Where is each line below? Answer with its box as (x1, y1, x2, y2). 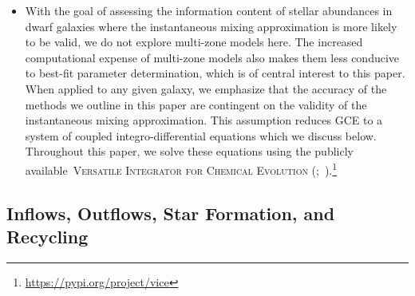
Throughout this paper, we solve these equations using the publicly (25, 143, 354, 160)
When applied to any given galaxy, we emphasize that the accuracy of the (25, 80, 387, 97)
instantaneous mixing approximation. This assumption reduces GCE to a (25, 112, 383, 128)
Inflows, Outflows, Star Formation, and (6, 200, 335, 225)
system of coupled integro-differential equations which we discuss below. (25, 127, 377, 144)
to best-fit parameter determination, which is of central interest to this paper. (25, 65, 405, 81)
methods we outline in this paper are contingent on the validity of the (25, 96, 367, 112)
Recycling (6, 223, 89, 248)
